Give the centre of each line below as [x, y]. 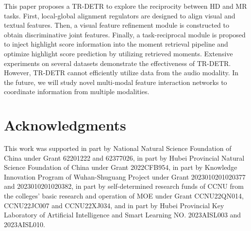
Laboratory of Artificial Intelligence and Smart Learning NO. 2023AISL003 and [123, 215]
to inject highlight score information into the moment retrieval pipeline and [116, 44]
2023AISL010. [25, 224]
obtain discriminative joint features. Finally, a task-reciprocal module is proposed [125, 34]
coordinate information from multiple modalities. [77, 91]
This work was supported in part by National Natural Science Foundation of [118, 148]
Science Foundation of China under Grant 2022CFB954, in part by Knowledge [121, 167]
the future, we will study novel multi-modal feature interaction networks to [116, 82]
